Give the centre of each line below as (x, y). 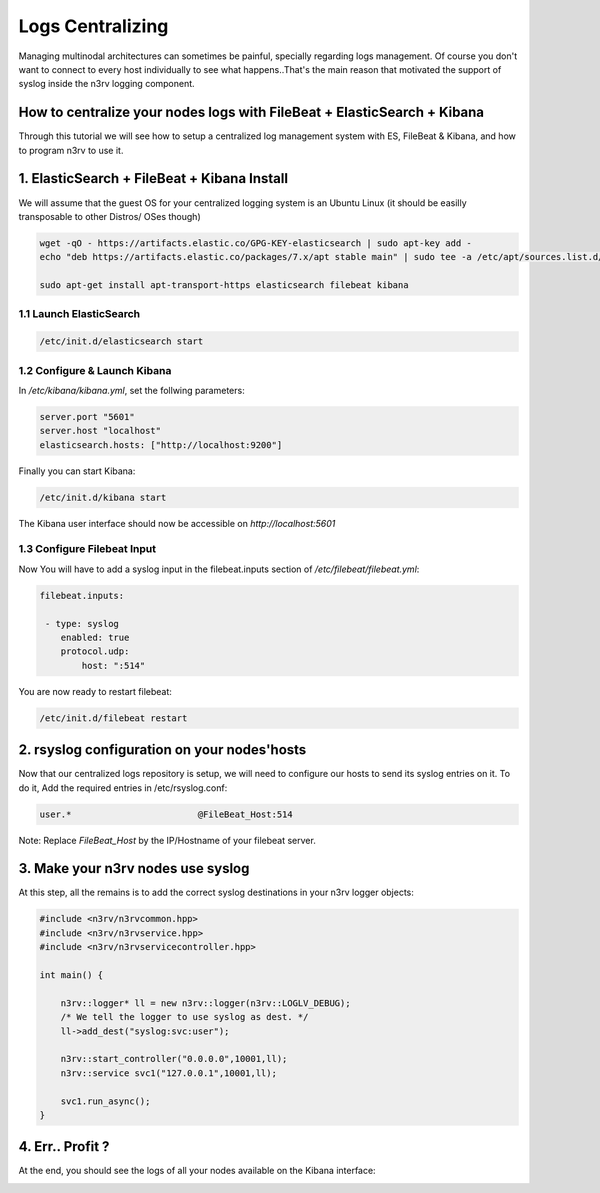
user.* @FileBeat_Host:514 (166, 814)
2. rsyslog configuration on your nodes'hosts (162, 750)
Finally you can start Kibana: (77, 471)
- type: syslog (82, 623)
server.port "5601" (87, 416)
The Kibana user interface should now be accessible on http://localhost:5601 (177, 523)
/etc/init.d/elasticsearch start (121, 341)
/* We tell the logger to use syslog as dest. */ (184, 1017)
